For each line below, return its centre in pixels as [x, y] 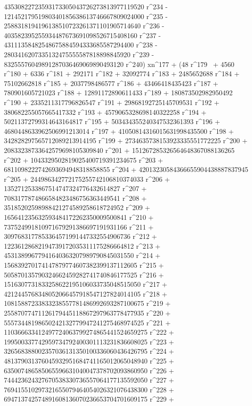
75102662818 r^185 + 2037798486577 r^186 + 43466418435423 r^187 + [111, 83]
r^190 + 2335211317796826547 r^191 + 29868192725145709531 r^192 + [112, 102]
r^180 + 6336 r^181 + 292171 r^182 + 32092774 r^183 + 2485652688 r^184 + [122, 74]
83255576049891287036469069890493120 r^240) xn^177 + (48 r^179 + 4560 [119, 64]
